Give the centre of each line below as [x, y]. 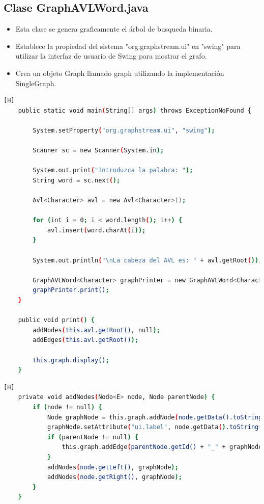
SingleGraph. [36, 83]
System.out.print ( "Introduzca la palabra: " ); [113, 170]
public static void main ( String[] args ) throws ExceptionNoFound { [135, 110]
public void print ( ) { [56, 320]
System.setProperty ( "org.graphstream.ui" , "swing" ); [124, 130]
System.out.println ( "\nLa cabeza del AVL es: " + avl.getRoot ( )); [148, 260]
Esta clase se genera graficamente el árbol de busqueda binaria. [114, 29]
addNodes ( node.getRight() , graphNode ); [114, 477]
